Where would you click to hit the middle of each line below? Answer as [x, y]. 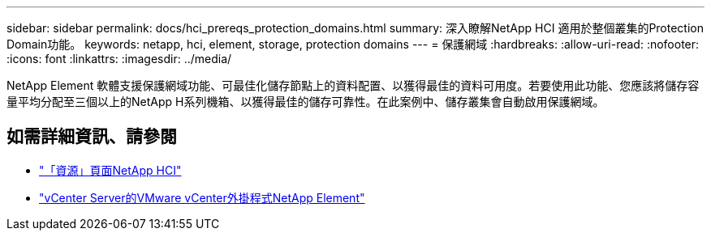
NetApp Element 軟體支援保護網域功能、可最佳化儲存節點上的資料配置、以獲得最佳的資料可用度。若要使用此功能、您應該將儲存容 [353, 85]
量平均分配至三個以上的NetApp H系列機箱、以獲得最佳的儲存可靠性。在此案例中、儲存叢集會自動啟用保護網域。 [306, 102]
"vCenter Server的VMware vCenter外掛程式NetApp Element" [202, 197]
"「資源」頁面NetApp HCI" [110, 170]
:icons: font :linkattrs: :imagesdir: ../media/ [119, 59]
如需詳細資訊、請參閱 [92, 137]
